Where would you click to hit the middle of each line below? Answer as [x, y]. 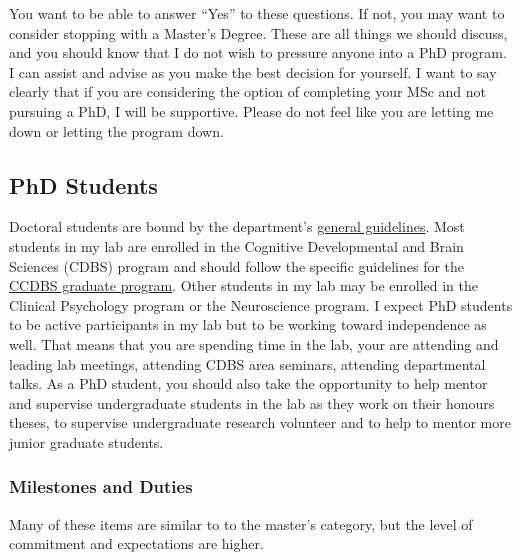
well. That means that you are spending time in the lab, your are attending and [254, 343]
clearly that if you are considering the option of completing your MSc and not [248, 91]
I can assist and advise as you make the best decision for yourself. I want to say [253, 71]
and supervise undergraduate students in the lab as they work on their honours [252, 402]
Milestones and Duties [101, 486]
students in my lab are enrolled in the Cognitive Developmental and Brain [236, 245]
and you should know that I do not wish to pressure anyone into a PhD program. [258, 52]
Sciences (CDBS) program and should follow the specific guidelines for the [237, 265]
